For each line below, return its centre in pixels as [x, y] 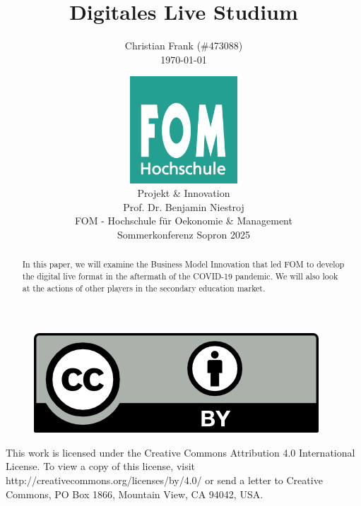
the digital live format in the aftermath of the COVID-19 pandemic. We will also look [180, 276]
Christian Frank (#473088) [184, 46]
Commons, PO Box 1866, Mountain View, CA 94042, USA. [135, 494]
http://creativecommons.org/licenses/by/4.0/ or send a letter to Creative [164, 480]
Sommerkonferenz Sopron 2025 [184, 234]
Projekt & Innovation [184, 193]
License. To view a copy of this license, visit [101, 466]
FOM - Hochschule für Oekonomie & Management [184, 221]
